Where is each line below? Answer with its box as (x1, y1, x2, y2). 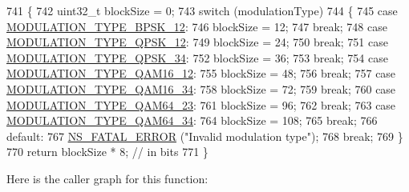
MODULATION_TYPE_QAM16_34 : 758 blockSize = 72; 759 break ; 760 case (6, 80, 396, 97)
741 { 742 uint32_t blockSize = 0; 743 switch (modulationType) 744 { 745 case (6, 2, 398, 18)
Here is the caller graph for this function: (6, 170, 209, 186)
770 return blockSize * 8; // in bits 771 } (6, 143, 209, 160)
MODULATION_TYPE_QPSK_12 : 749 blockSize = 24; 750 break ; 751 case (6, 34, 388, 50)
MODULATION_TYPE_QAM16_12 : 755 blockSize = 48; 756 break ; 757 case (6, 65, 396, 82)
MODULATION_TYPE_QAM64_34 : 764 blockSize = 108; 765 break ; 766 (6, 112, 378, 129)
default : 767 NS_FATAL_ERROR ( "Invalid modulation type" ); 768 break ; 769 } (6, 127, 403, 144)
